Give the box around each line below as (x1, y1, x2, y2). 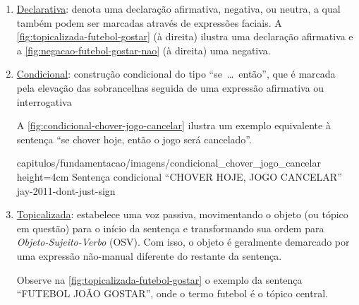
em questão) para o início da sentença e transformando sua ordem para (16, 220, 324, 235)
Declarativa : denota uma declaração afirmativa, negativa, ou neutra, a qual (16, 1, 341, 16)
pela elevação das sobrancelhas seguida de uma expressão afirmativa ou (16, 80, 324, 95)
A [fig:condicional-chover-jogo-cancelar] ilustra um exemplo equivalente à (16, 118, 331, 133)
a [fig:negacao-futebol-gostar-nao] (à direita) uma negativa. (16, 42, 271, 57)
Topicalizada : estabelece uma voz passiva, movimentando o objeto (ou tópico (16, 207, 348, 222)
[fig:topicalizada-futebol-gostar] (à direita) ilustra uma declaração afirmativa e (16, 29, 353, 44)
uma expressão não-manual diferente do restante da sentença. (16, 248, 282, 263)
